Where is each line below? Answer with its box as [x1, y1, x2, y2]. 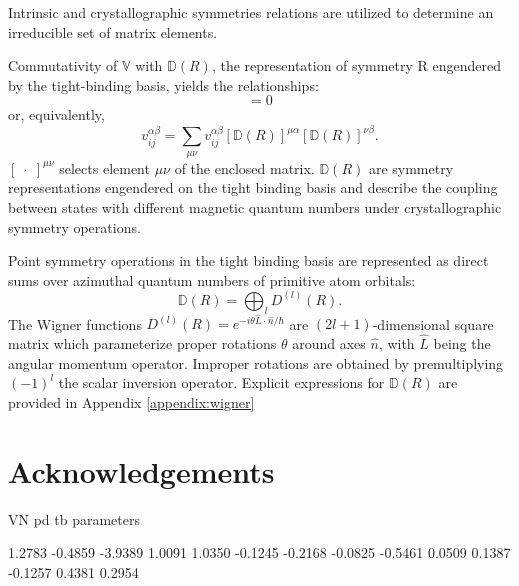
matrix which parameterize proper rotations [8, 333, 277, 354]
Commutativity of [8, 55, 118, 76]
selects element [59, 157, 150, 178]
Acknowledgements [8, 450, 275, 491]
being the [433, 333, 491, 354]
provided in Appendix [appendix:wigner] [8, 391, 255, 412]
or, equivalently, [8, 104, 105, 125]
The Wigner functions [8, 313, 142, 334]
